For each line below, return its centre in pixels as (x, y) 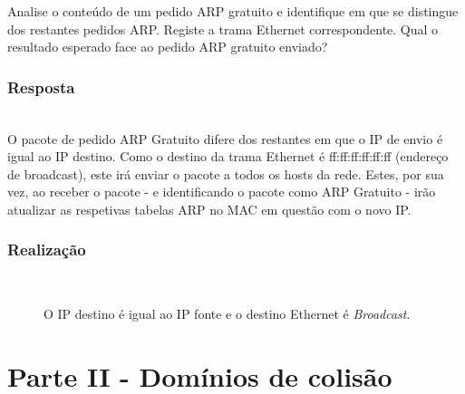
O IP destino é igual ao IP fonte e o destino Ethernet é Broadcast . (227, 314)
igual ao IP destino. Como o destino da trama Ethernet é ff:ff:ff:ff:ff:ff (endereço (228, 156)
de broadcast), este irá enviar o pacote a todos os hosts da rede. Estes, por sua (226, 173)
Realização (47, 250)
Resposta (41, 86)
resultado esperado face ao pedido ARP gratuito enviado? (168, 47)
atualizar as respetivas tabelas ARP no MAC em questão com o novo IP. (209, 209)
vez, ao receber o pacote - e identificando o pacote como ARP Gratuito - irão (222, 192)
